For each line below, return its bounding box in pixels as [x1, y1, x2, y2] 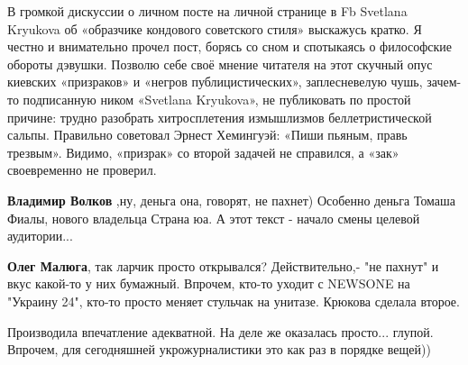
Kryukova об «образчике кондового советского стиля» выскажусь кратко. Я [7, 19, 422, 38]
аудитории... [7, 226, 73, 245]
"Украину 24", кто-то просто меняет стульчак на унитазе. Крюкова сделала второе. [7, 291, 460, 310]
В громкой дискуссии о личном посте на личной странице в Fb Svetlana [7, 2, 408, 20]
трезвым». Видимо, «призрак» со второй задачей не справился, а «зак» [7, 142, 399, 161]
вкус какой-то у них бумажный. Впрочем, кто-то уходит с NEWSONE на [7, 274, 410, 293]
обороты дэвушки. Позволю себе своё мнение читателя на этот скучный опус [7, 54, 433, 73]
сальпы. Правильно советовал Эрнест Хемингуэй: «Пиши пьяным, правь [7, 125, 408, 144]
